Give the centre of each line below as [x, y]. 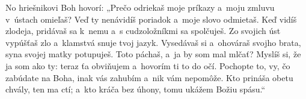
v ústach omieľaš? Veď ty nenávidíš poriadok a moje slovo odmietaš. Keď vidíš [151, 19]
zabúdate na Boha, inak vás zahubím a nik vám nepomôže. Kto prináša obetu [149, 77]
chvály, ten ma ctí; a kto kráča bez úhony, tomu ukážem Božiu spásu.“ [136, 89]
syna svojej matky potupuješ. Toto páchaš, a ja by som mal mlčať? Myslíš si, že [153, 54]
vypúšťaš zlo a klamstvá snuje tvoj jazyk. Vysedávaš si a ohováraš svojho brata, [153, 42]
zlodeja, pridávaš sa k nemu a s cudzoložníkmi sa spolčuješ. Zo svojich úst [143, 31]
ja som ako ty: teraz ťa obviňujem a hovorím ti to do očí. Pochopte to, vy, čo [148, 65]
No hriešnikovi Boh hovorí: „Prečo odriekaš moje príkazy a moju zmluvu [140, 7]
